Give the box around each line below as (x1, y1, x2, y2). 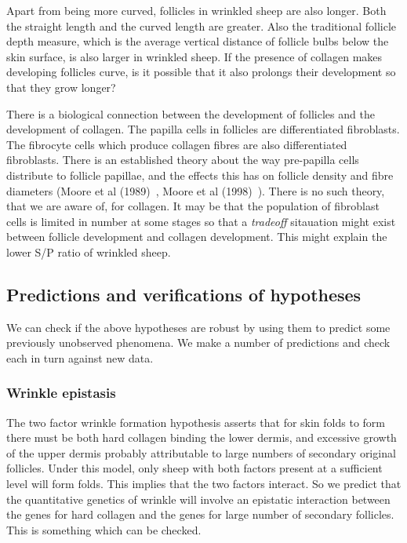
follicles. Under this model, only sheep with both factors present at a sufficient (6, 460, 383, 476)
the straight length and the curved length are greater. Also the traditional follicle (6, 17, 397, 34)
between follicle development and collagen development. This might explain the (6, 228, 387, 245)
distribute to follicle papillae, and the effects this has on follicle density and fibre (6, 166, 394, 183)
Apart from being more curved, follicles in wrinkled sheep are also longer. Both (6, 2, 387, 18)
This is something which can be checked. (6, 521, 202, 538)
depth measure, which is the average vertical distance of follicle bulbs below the (6, 33, 389, 49)
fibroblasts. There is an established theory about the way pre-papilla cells (6, 151, 359, 168)
